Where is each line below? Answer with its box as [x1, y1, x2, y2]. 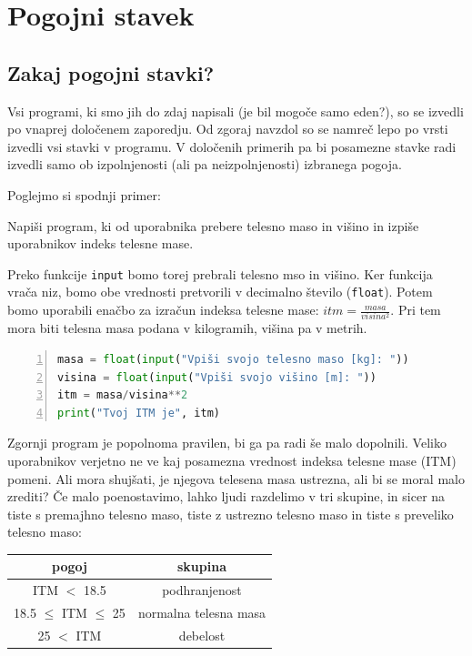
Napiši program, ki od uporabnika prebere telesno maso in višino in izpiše [7, 216, 419, 235]
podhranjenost [162, 580, 242, 600]
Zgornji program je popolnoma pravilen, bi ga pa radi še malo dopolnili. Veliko [7, 433, 447, 452]
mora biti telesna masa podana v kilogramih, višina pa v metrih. [7, 318, 367, 338]
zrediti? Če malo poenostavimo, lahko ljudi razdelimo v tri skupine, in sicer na [7, 487, 446, 506]
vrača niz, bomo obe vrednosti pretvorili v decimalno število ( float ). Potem [7, 282, 433, 301]
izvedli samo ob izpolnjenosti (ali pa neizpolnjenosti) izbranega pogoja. [7, 155, 402, 174]
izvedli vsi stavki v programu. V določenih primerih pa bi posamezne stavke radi [7, 136, 457, 156]
